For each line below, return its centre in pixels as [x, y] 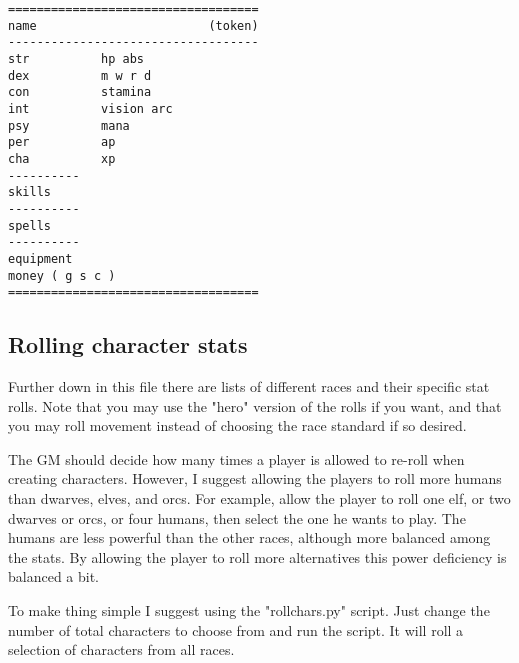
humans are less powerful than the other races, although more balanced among [249, 537]
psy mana [69, 125]
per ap [62, 142]
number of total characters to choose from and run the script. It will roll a [236, 629]
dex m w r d [80, 75]
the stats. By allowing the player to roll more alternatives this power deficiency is [257, 556]
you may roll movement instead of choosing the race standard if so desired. [237, 425]
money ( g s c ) [62, 275]
